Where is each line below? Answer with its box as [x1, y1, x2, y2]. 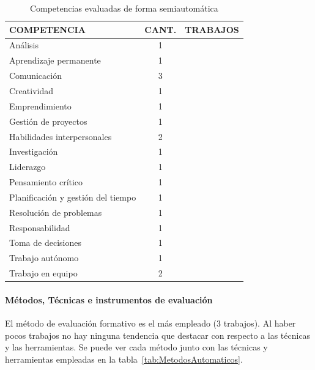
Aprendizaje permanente [9, 54, 101, 67]
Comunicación [9, 69, 62, 82]
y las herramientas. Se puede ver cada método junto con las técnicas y [5, 341, 268, 353]
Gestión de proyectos [9, 114, 87, 127]
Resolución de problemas [9, 205, 102, 218]
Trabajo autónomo [9, 251, 79, 264]
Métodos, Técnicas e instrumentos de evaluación [5, 293, 213, 306]
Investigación [9, 145, 58, 158]
